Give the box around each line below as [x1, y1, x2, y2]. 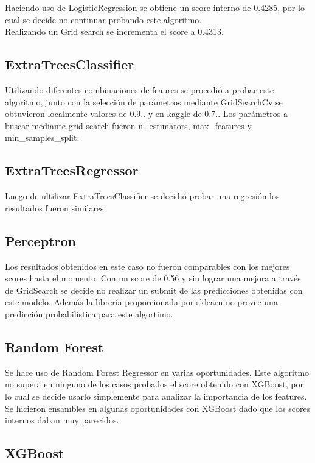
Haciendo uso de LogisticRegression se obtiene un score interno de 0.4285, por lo [5, 1, 305, 13]
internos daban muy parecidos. [5, 414, 119, 426]
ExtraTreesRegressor [5, 161, 139, 180]
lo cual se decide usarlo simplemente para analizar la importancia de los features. [5, 389, 307, 402]
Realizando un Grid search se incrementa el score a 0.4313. [5, 25, 224, 38]
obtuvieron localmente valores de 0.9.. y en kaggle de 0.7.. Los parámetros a [5, 107, 288, 120]
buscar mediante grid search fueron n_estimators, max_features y [5, 119, 252, 132]
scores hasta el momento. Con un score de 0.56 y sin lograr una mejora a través [5, 272, 301, 285]
